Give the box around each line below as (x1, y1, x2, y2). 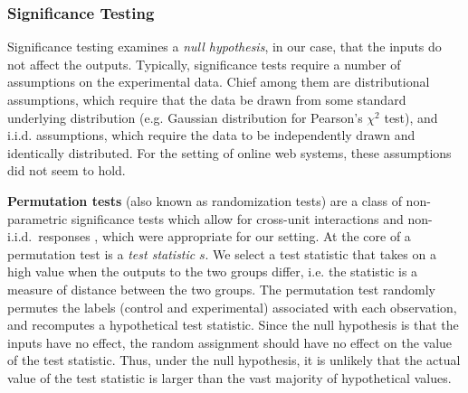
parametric (7, 209, 68, 228)
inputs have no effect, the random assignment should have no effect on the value (7, 332, 453, 351)
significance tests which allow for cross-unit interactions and (71, 209, 404, 228)
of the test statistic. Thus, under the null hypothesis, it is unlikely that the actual (7, 351, 461, 370)
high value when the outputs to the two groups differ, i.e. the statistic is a (7, 262, 418, 281)
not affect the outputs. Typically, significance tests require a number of (7, 54, 401, 73)
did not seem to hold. (7, 161, 126, 180)
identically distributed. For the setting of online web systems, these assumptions (7, 143, 452, 162)
